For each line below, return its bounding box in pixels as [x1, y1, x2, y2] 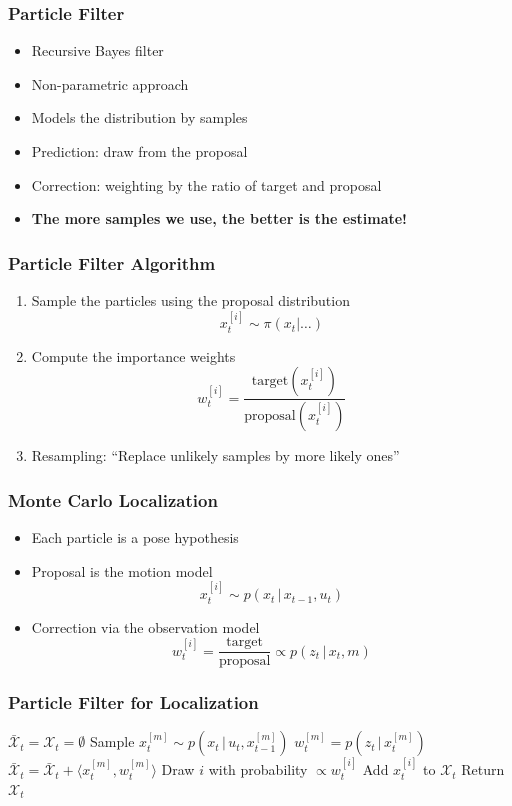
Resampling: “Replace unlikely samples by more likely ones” [31, 445, 400, 466]
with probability [208, 759, 308, 780]
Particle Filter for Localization [8, 690, 259, 715]
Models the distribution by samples [31, 107, 248, 128]
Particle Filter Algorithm [8, 250, 216, 275]
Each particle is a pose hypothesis [31, 527, 239, 548]
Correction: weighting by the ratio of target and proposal [31, 174, 382, 195]
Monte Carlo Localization [8, 487, 218, 512]
